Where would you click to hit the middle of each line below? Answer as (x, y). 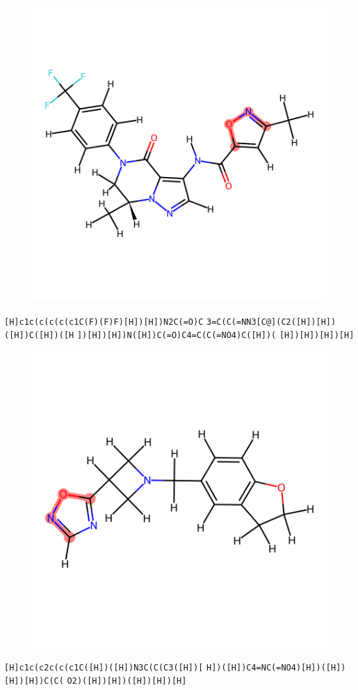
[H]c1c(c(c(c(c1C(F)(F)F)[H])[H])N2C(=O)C (104, 322)
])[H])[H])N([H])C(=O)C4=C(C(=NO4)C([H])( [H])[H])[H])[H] (215, 336)
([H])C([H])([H (39, 336)
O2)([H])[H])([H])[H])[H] (127, 681)
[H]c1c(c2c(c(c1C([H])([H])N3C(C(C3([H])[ (104, 667)
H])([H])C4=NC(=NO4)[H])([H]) (276, 667)
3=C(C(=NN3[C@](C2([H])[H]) (271, 322)
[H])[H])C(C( (34, 681)
